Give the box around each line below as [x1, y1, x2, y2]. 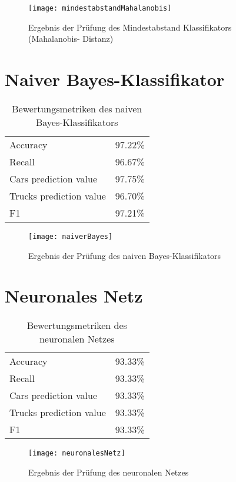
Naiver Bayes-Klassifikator [5, 67, 225, 91]
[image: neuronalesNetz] [28, 449, 125, 458]
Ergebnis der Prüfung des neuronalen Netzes [28, 466, 189, 478]
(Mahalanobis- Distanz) [28, 32, 114, 45]
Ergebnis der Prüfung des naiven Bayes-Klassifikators [28, 249, 221, 261]
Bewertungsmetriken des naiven [12, 101, 142, 115]
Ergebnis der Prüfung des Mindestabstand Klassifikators [28, 21, 232, 33]
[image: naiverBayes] [28, 232, 113, 241]
